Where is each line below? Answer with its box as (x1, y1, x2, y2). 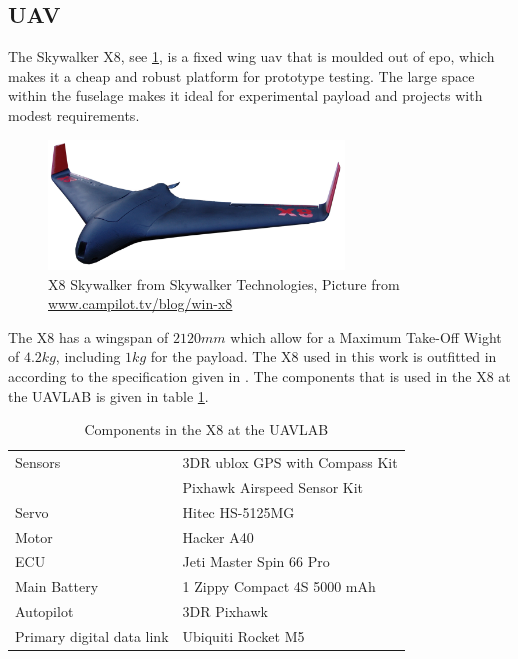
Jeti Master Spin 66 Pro (182, 551, 330, 572)
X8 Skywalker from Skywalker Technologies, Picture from (48, 273, 400, 294)
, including (55, 346, 121, 367)
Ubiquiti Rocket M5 (182, 625, 305, 646)
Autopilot (15, 601, 74, 622)
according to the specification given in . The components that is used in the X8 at (8, 365, 511, 386)
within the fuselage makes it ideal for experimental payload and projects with (8, 85, 483, 106)
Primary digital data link (15, 625, 169, 646)
